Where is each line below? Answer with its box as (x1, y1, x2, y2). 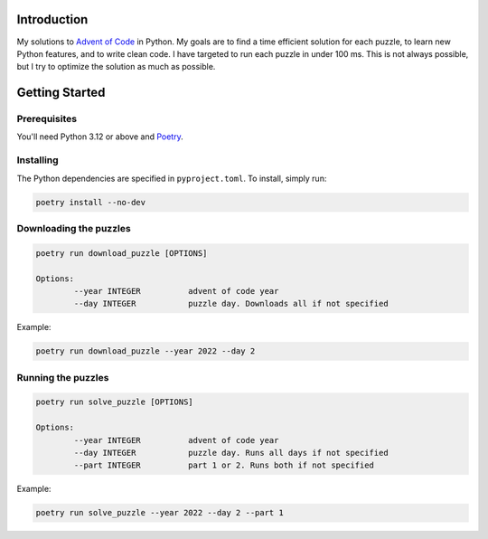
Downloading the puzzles (16, 222, 131, 234)
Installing (16, 154, 59, 166)
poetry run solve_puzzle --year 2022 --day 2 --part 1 (35, 507, 284, 518)
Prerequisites (16, 113, 77, 126)
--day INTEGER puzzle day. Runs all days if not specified (73, 448, 389, 458)
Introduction (16, 12, 89, 27)
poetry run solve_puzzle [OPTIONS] (35, 397, 193, 407)
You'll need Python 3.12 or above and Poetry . (16, 131, 184, 142)
